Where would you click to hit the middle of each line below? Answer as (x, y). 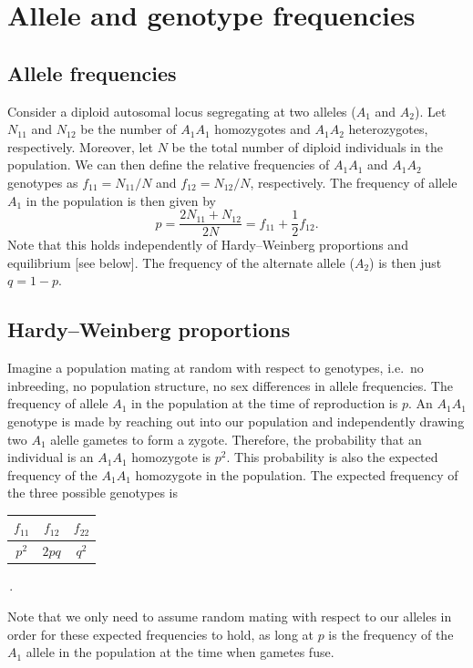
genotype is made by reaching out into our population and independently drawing (236, 421)
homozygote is (171, 457)
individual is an (51, 457)
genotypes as (43, 182)
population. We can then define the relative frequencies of (169, 164)
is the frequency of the (391, 634)
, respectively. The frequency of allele (354, 182)
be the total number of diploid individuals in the (307, 146)
